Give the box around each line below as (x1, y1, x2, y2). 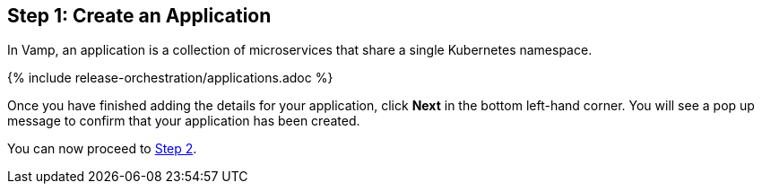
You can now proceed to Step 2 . (7, 141, 197, 157)
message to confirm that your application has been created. (7, 113, 360, 129)
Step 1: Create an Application (7, 4, 272, 27)
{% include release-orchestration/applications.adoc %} (7, 70, 333, 86)
